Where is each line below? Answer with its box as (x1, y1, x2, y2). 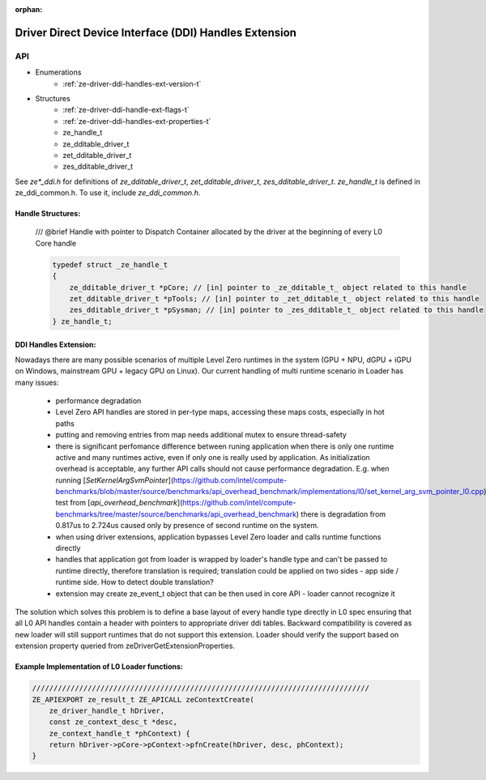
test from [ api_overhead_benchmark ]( (55, 498, 183, 508)
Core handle (35, 238, 77, 248)
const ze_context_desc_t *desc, (49, 718, 178, 727)
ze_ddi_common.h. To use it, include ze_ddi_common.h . (15, 188, 201, 198)
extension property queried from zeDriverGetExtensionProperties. (15, 641, 235, 651)
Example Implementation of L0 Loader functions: (15, 662, 184, 671)
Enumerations (35, 67, 82, 77)
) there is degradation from (296, 509, 386, 518)
